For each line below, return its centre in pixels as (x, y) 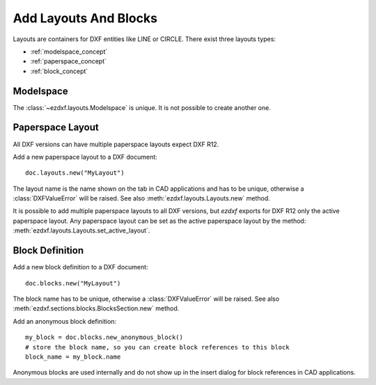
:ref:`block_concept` (59, 71)
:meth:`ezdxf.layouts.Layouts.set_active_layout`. (81, 230)
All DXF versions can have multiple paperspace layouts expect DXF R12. (116, 144)
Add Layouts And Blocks (85, 18)
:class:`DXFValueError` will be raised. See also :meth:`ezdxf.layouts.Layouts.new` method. (142, 198)
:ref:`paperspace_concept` (69, 61)
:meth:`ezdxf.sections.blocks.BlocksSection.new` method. (96, 308)
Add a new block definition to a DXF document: (81, 267)
